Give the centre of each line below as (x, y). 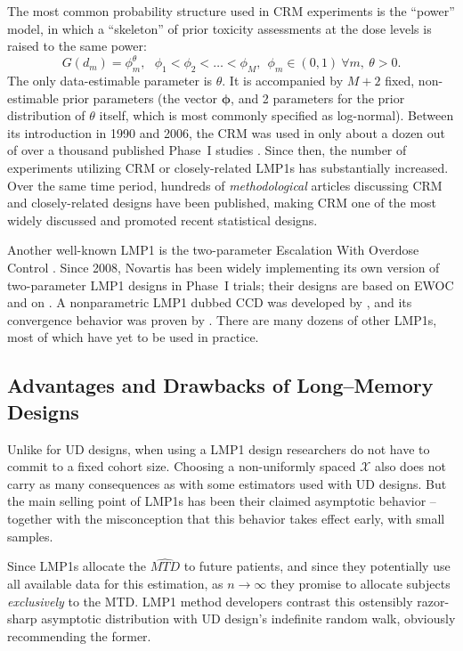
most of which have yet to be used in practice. (133, 337)
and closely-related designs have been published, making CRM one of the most (222, 203)
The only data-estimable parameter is (110, 81)
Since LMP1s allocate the (77, 566)
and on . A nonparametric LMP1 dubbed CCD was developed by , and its (210, 302)
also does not (410, 466)
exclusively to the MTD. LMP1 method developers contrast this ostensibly (210, 601)
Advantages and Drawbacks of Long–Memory (220, 385)
